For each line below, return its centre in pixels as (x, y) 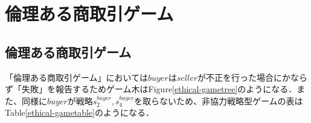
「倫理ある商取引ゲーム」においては (76, 77)
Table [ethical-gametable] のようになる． (79, 112)
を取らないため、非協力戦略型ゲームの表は (218, 100)
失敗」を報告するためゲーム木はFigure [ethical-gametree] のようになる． (159, 89)
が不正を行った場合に (240, 77)
